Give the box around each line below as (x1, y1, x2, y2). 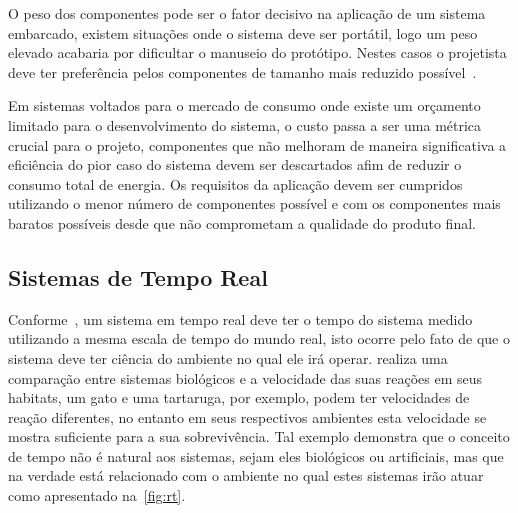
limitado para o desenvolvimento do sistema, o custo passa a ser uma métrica (8, 114, 482, 135)
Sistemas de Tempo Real (8, 261, 268, 292)
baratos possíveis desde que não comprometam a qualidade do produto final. (8, 212, 476, 233)
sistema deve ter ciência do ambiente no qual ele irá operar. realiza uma (8, 347, 448, 368)
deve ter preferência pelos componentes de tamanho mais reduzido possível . (8, 61, 477, 82)
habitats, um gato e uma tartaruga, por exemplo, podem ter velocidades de (8, 387, 470, 408)
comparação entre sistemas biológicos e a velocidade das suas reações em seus (8, 367, 483, 388)
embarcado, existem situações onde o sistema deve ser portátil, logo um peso (8, 22, 478, 43)
